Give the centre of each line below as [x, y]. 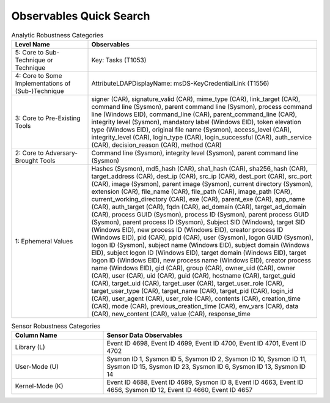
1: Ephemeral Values [44, 241]
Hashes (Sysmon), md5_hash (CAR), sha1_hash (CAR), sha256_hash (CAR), [200, 168]
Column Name [36, 335]
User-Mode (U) [37, 367]
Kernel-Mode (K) [39, 386]
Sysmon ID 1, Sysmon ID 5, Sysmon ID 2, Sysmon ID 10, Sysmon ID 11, [207, 359]
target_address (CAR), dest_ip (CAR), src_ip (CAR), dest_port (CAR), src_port [202, 176]
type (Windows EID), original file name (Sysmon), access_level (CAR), [192, 130]
